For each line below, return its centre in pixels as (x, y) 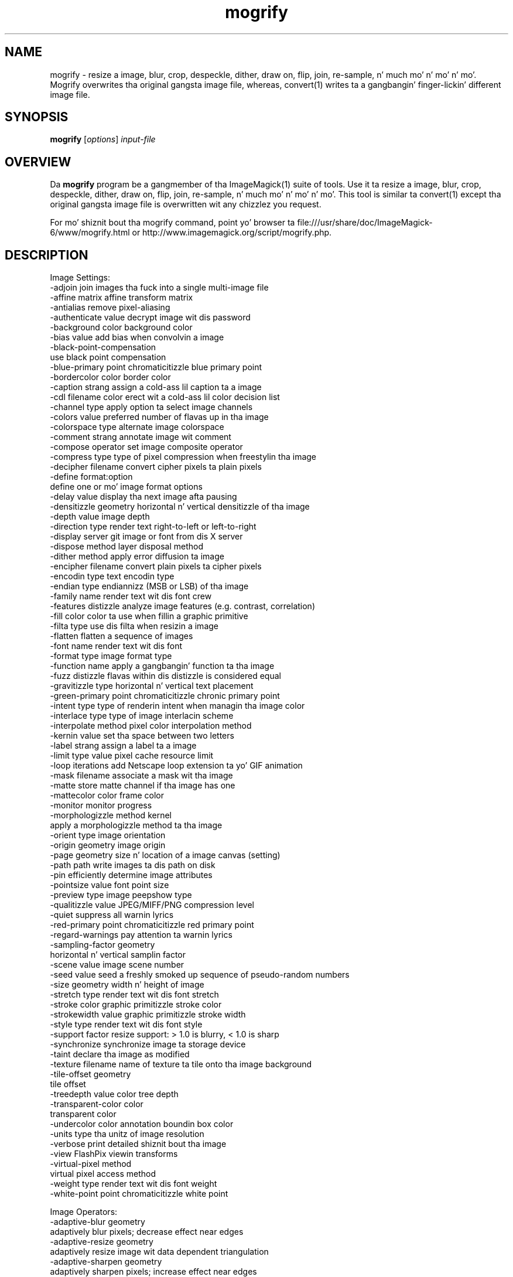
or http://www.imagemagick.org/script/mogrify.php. (232, 233)
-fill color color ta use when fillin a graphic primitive (149, 616)
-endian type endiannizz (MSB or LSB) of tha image (149, 586)
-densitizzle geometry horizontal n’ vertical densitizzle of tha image (180, 507)
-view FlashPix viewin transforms (114, 1154)
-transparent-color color (97, 1104)
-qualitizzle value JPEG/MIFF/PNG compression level (152, 905)
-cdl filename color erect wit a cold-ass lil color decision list (165, 397)
